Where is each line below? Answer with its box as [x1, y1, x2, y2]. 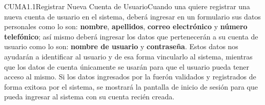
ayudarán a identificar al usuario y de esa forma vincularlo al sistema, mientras [4, 51, 253, 61]
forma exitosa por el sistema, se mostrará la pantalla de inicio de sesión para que [4, 81, 258, 92]
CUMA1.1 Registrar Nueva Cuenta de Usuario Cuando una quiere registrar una [4, 1, 250, 11]
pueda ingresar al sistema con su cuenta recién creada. [4, 91, 175, 102]
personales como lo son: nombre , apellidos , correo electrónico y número [4, 21, 248, 32]
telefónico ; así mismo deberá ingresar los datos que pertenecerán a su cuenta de [4, 31, 258, 41]
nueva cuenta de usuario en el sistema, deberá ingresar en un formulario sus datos [4, 11, 261, 22]
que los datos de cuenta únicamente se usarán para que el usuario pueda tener [4, 61, 250, 72]
